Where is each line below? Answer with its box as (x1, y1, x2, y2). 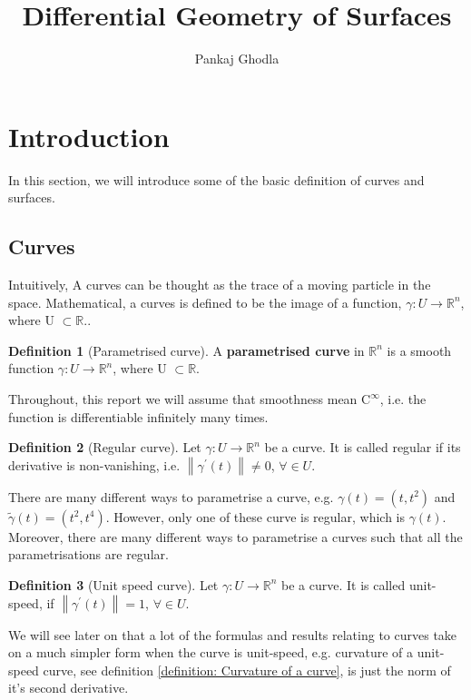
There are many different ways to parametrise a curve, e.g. (8, 487, 334, 506)
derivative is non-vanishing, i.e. (8, 455, 181, 474)
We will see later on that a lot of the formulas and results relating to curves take (8, 625, 457, 644)
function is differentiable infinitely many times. (8, 407, 269, 426)
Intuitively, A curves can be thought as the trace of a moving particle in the (8, 275, 431, 294)
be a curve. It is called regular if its (264, 438, 461, 457)
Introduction (8, 117, 170, 154)
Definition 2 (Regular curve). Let (8, 438, 201, 457)
